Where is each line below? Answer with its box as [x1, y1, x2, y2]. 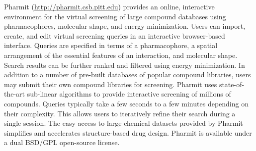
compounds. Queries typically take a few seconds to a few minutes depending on [4, 98, 249, 108]
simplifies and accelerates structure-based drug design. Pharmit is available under [4, 127, 252, 138]
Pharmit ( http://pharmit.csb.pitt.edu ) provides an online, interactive [4, 1, 215, 11]
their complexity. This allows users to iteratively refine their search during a [4, 108, 236, 118]
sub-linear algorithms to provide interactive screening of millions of [27, 89, 231, 99]
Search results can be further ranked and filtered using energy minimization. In [4, 59, 245, 70]
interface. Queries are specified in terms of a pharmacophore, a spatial [4, 40, 218, 50]
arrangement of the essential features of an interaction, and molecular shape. [4, 50, 238, 60]
